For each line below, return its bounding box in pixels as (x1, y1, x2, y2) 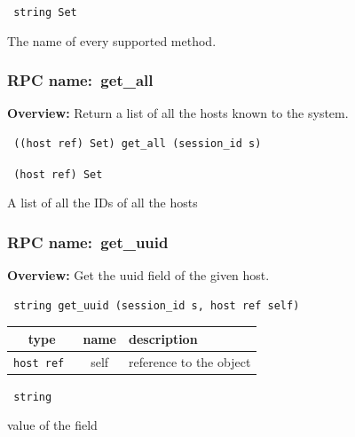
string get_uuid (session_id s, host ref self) (13, 299, 300, 312)
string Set (13, 6, 77, 19)
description (129, 329, 198, 347)
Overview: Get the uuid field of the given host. (7, 266, 270, 285)
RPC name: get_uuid (7, 230, 169, 253)
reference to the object (129, 352, 251, 371)
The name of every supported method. (7, 31, 217, 50)
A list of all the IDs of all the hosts (7, 193, 198, 212)
